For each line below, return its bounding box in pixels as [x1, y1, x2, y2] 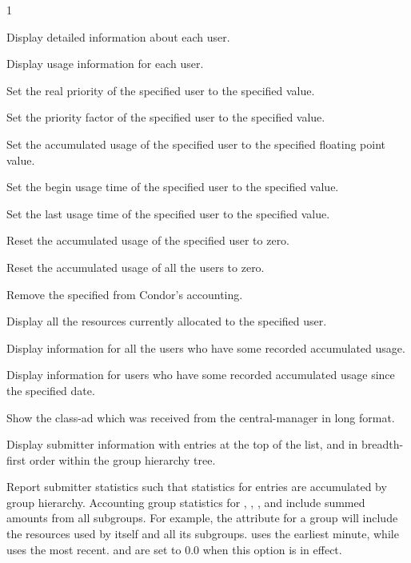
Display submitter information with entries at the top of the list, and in [6, 436, 358, 453]
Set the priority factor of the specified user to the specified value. [6, 109, 325, 126]
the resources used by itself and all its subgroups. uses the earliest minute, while [6, 525, 399, 542]
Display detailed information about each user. [6, 28, 230, 45]
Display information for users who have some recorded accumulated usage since [6, 366, 395, 383]
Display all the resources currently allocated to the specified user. [6, 313, 327, 329]
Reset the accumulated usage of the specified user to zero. [6, 232, 290, 249]
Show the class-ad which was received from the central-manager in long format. [6, 409, 395, 425]
